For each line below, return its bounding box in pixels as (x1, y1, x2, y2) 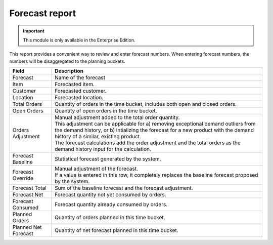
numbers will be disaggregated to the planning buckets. (9, 58, 126, 64)
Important (23, 28, 45, 34)
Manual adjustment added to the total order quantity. (55, 114, 180, 121)
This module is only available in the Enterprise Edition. (23, 37, 135, 43)
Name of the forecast (55, 74, 106, 81)
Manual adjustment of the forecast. (55, 165, 139, 172)
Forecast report (9, 8, 76, 19)
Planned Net (12, 224, 42, 231)
